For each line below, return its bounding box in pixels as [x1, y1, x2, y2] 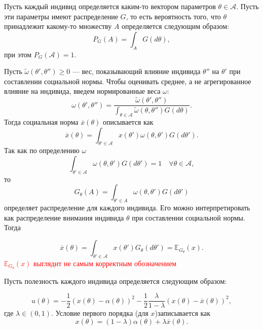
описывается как [102, 117, 154, 127]
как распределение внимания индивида [4, 212, 124, 223]
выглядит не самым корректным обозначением [33, 258, 177, 268]
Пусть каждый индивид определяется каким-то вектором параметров [4, 1, 216, 11]
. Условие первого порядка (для [51, 308, 148, 318]
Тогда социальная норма [4, 117, 79, 127]
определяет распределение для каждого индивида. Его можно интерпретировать [4, 202, 250, 213]
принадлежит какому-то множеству [4, 21, 112, 31]
